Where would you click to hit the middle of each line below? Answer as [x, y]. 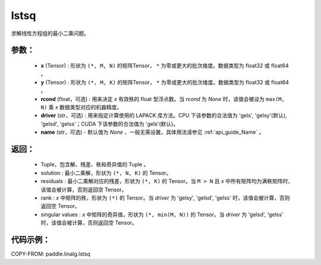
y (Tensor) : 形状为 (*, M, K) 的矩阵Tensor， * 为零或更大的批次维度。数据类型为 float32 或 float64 [165, 82]
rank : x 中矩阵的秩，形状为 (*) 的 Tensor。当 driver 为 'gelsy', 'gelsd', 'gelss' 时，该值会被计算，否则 [166, 198]
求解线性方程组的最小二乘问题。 [50, 33]
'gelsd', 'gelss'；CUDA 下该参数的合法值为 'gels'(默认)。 [110, 124]
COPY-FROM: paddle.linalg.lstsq [51, 254]
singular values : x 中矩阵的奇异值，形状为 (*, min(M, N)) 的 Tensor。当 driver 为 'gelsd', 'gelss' [162, 214]
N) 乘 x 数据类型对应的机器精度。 [81, 107]
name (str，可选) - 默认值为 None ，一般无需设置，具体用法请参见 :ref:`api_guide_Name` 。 [152, 132]
